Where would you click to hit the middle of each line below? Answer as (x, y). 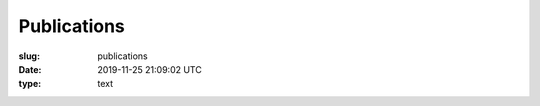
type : (30, 84)
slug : (29, 56)
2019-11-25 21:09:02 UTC (149, 69)
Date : (30, 69)
